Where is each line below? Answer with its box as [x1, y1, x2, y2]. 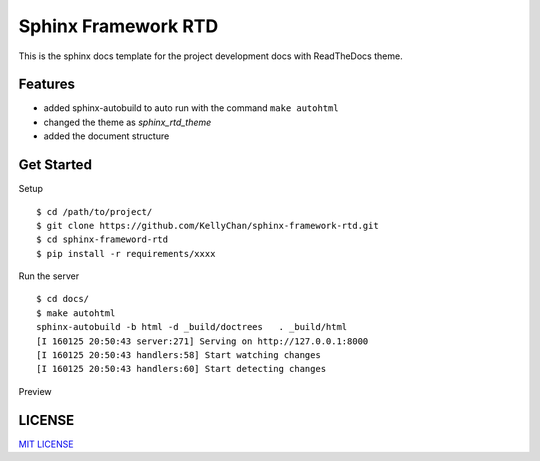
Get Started [18, 156, 92, 174]
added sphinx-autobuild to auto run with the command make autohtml [43, 102, 339, 114]
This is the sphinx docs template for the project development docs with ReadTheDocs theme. [18, 50, 404, 62]
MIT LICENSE [18, 438, 74, 450]
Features [18, 76, 75, 93]
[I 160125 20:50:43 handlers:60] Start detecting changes [36, 363, 327, 375]
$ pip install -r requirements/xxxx [36, 248, 216, 259]
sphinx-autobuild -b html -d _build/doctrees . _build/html [36, 321, 348, 333]
